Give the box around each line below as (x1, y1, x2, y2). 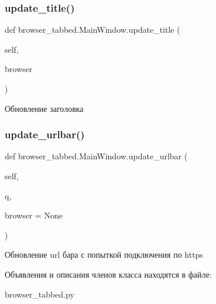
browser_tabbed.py (5, 288, 74, 300)
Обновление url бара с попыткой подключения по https (5, 248, 203, 261)
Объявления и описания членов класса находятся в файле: (5, 268, 212, 280)
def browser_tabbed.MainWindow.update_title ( (5, 23, 180, 36)
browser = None (5, 209, 63, 221)
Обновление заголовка (5, 102, 84, 114)
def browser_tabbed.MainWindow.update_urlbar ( (5, 150, 188, 162)
